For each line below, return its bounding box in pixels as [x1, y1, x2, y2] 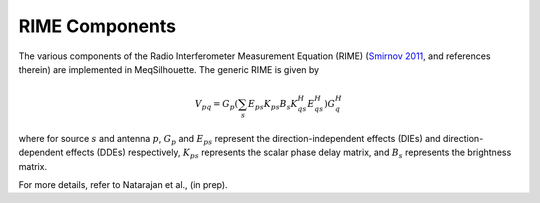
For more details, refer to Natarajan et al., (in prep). [18, 179, 229, 191]
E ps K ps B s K [248, 98, 299, 112]
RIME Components [18, 15, 177, 37]
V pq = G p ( [194, 98, 239, 112]
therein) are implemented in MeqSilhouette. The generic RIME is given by [18, 63, 320, 75]
